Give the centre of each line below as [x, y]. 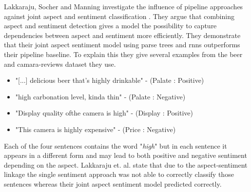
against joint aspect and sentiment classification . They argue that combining [119, 16]
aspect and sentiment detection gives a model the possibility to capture [110, 26]
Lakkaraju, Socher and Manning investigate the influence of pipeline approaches [124, 6]
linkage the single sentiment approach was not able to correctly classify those [119, 174]
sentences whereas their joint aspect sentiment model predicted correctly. [113, 183]
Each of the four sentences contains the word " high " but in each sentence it [116, 145]
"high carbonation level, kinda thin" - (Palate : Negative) [100, 96]
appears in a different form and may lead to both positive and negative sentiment [125, 155]
